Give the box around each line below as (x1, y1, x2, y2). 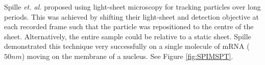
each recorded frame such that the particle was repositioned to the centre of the (4, 21, 254, 32)
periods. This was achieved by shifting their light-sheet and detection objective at (4, 11, 259, 22)
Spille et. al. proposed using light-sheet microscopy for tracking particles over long (4, 2, 261, 12)
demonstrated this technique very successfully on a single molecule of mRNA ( (4, 41, 250, 51)
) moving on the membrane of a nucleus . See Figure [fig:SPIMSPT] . (21, 50, 233, 61)
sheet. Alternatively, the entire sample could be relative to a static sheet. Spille (4, 31, 251, 41)
